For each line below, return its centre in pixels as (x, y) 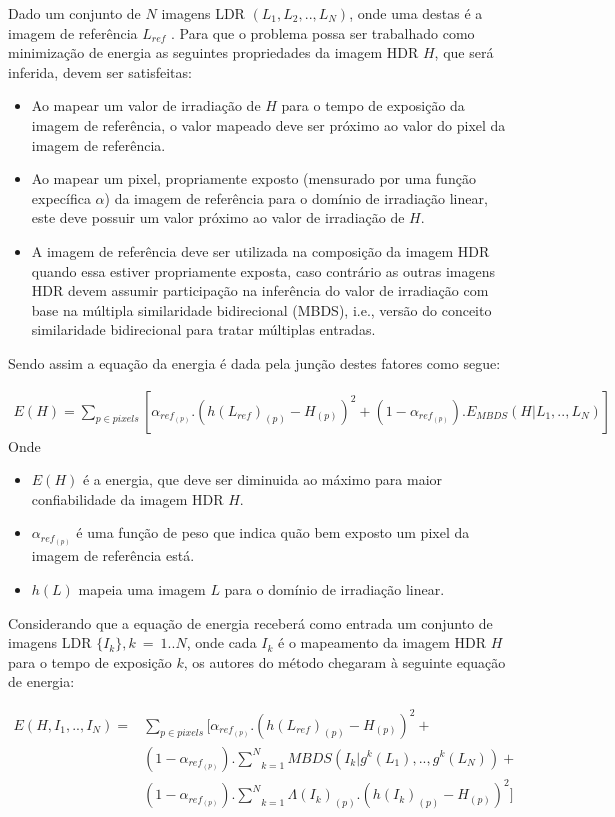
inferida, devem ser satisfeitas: (100, 71)
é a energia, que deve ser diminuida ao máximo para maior (262, 479)
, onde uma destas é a (416, 13)
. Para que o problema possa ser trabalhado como (323, 32)
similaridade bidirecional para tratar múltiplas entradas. (203, 329)
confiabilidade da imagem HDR (127, 498)
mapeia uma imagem (142, 589)
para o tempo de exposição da (373, 105)
